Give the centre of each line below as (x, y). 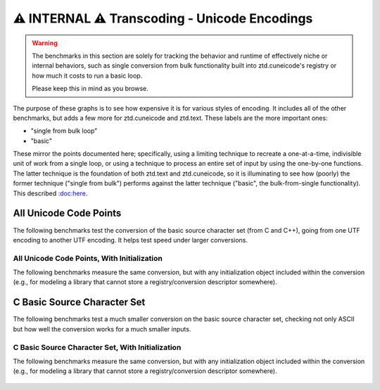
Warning (45, 43)
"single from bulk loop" (64, 131)
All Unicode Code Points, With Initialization (88, 258)
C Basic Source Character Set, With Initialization (97, 347)
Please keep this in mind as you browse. (90, 89)
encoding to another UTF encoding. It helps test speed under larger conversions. (131, 240)
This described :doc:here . (50, 193)
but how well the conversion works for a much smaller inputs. (102, 329)
